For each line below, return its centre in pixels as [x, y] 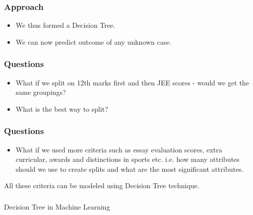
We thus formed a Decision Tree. [65, 25]
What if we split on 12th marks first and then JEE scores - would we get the [132, 82]
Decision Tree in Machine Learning [57, 206]
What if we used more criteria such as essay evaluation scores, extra [119, 149]
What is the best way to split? [62, 108]
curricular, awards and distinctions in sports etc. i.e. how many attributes [127, 159]
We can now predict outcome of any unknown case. [94, 41]
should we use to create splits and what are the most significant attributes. [129, 169]
